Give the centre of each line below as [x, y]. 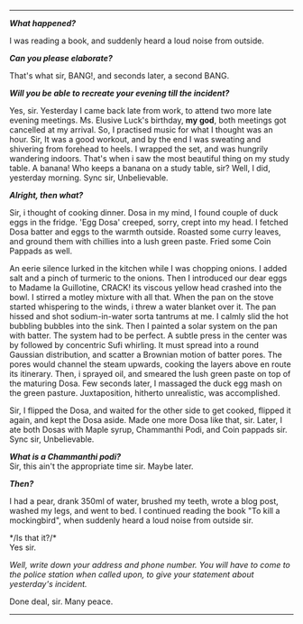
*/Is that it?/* [33, 538]
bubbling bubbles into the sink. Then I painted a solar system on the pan [143, 326]
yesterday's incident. [48, 584]
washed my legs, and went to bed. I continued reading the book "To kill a [145, 511]
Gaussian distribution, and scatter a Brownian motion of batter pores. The [146, 354]
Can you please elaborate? [61, 58]
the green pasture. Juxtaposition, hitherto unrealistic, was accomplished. [145, 393]
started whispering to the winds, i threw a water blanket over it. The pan [143, 307]
